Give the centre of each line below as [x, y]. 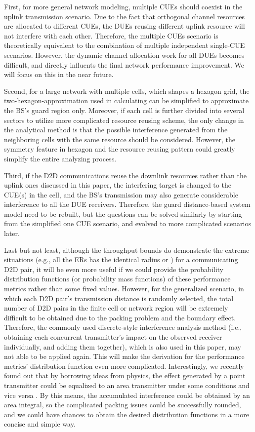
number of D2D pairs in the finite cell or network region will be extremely [116, 308]
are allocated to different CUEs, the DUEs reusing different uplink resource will [125, 26]
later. [12, 233]
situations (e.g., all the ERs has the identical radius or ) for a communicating [121, 259]
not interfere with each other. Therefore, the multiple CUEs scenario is [111, 35]
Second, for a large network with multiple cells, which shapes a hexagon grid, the [127, 91]
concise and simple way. [40, 424]
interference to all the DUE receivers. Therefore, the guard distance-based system [127, 204]
